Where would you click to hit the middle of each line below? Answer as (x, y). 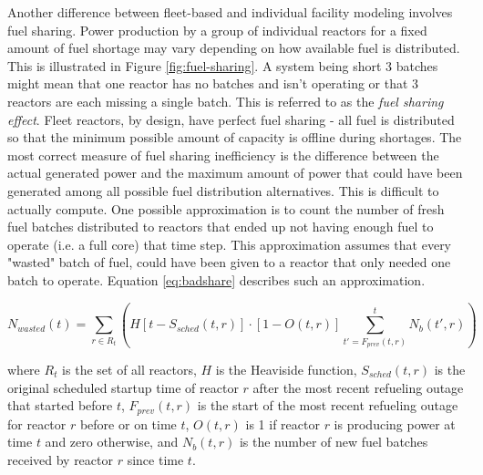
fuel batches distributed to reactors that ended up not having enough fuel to (221, 227)
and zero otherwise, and (112, 442)
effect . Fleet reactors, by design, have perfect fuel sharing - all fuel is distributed (231, 119)
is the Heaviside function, (286, 370)
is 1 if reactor (283, 423)
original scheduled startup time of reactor (123, 387)
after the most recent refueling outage (358, 387)
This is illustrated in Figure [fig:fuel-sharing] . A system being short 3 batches (223, 65)
